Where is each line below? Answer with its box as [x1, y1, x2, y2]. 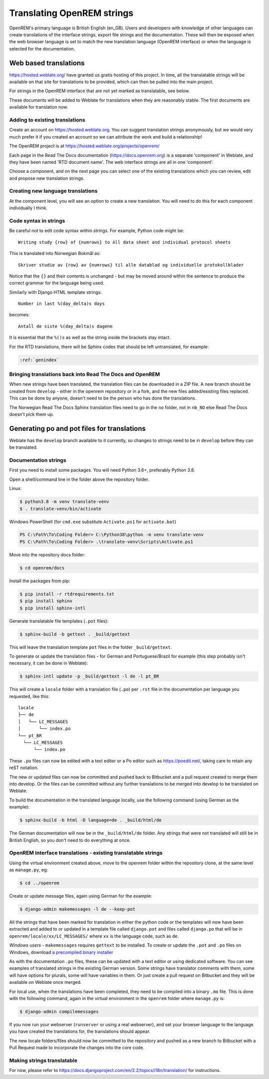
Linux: [9, 486, 22, 492]
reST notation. [9, 765, 38, 771]
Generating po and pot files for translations [9, 424, 146, 433]
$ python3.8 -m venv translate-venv [19, 499, 110, 505]
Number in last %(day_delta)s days [18, 301, 105, 306]
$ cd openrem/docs [19, 565, 65, 570]
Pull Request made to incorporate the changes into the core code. [9, 1045, 144, 1051]
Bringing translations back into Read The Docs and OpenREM [9, 371, 160, 378]
